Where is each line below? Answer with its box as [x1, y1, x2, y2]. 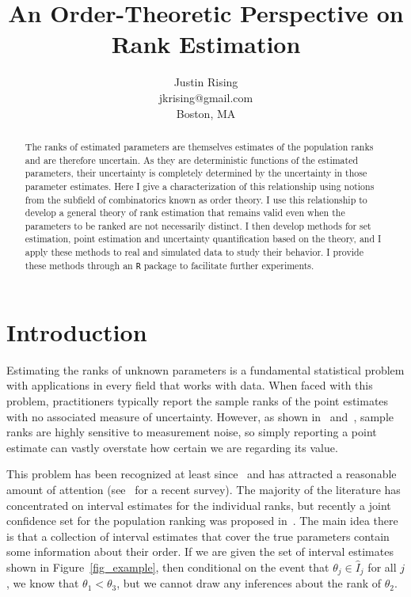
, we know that [6, 575, 79, 591]
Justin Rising [173, 74, 238, 90]
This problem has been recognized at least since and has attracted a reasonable [6, 466, 397, 482]
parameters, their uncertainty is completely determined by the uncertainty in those [25, 166, 367, 180]
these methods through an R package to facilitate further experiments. [25, 258, 314, 272]
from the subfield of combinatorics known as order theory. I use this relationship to [25, 192, 367, 206]
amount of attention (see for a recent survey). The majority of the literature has [6, 481, 401, 498]
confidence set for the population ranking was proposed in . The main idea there [6, 512, 398, 529]
